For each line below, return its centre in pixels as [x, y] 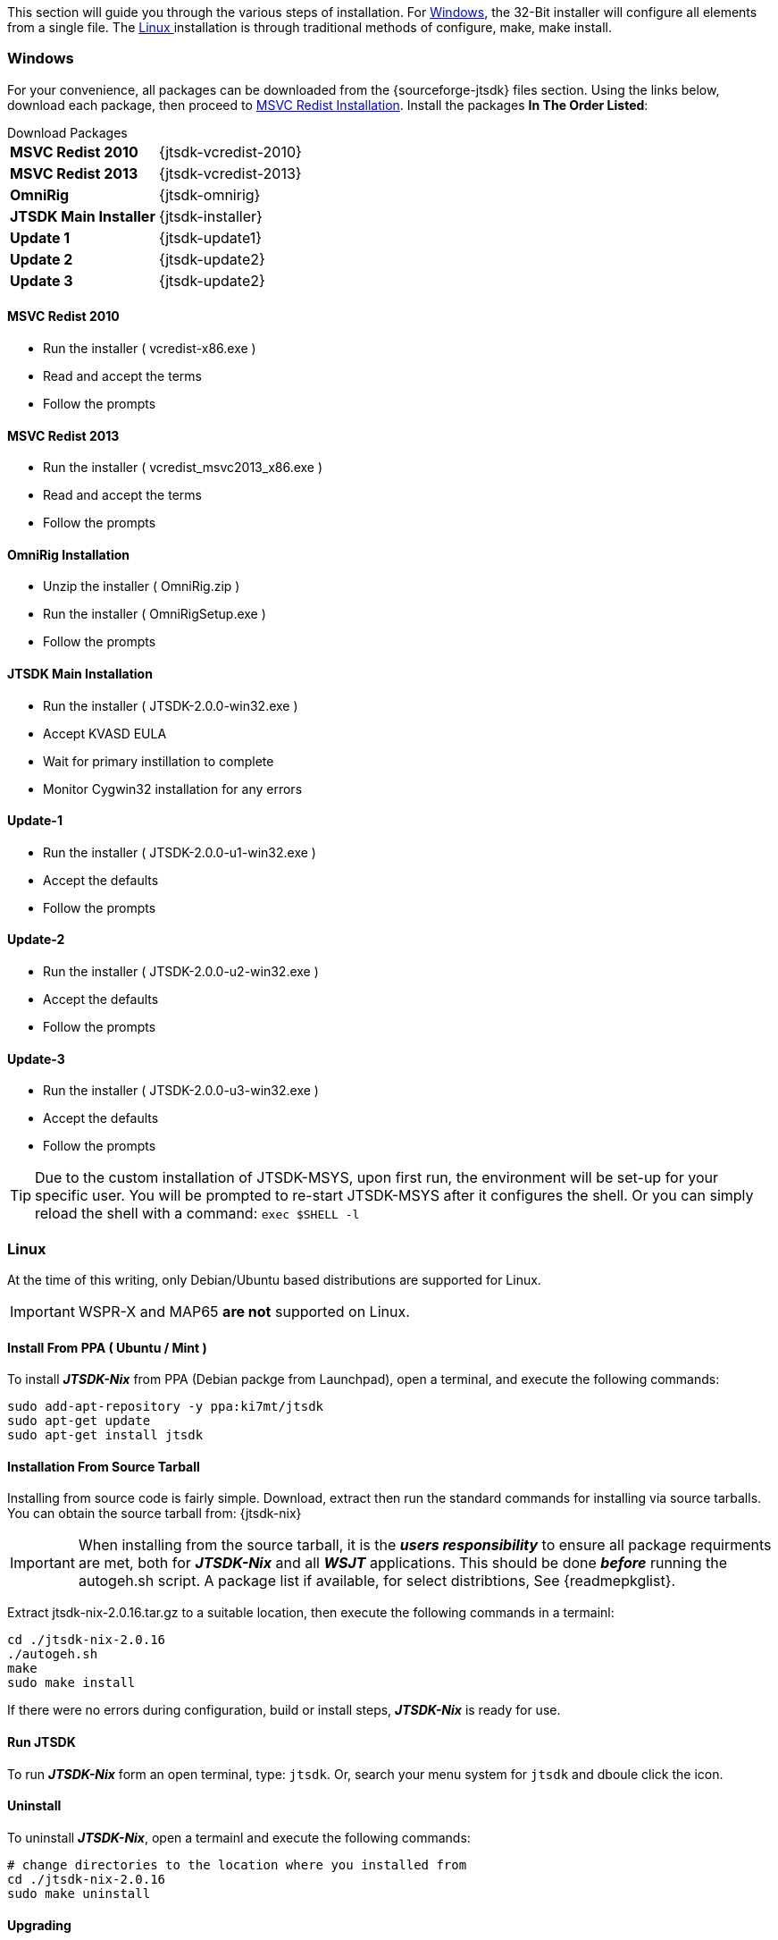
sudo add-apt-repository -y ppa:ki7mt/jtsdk [166, 1407]
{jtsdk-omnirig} [209, 194]
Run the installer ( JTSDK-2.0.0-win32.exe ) [171, 705]
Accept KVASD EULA [105, 733]
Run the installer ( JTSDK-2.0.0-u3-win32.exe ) [181, 1091]
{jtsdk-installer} [210, 216]
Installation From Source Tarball [104, 1466]
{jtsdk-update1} [210, 237]
